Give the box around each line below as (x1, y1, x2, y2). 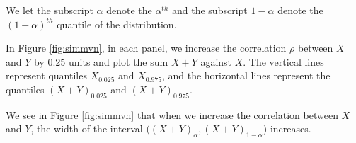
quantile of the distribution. (57, 16, 177, 31)
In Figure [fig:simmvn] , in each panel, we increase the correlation (6, 40, 287, 55)
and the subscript (172, 3, 248, 17)
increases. (270, 121, 311, 136)
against (200, 54, 232, 69)
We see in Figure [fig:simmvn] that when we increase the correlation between (6, 107, 338, 122)
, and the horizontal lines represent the (161, 68, 331, 83)
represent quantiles (6, 68, 87, 83)
